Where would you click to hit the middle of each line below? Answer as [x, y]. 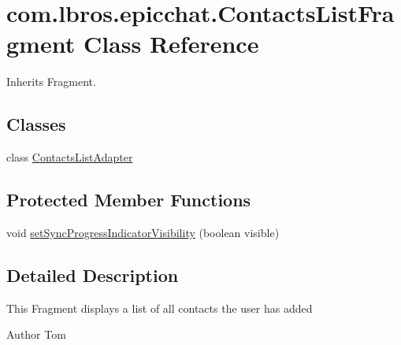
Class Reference [171, 44]
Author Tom [36, 334]
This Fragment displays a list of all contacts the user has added [160, 308]
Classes [36, 124]
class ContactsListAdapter [70, 157]
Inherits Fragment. [51, 82]
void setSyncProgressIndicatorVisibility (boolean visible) [143, 232]
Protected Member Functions [129, 200]
